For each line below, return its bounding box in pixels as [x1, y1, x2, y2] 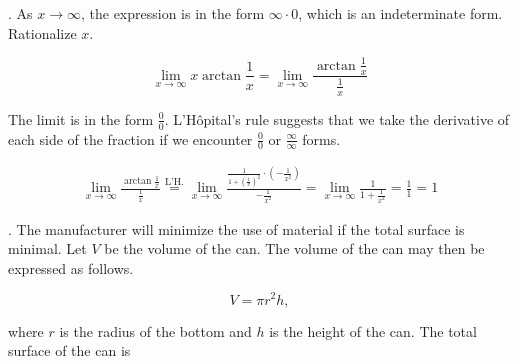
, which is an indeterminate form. [298, 3, 503, 23]
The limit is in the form [8, 108, 154, 129]
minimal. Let [8, 238, 87, 259]
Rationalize [8, 22, 77, 43]
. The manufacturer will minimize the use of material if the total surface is [8, 218, 465, 239]
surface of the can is [8, 340, 131, 361]
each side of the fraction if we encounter [8, 128, 253, 149]
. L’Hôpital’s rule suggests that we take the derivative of [164, 108, 510, 129]
